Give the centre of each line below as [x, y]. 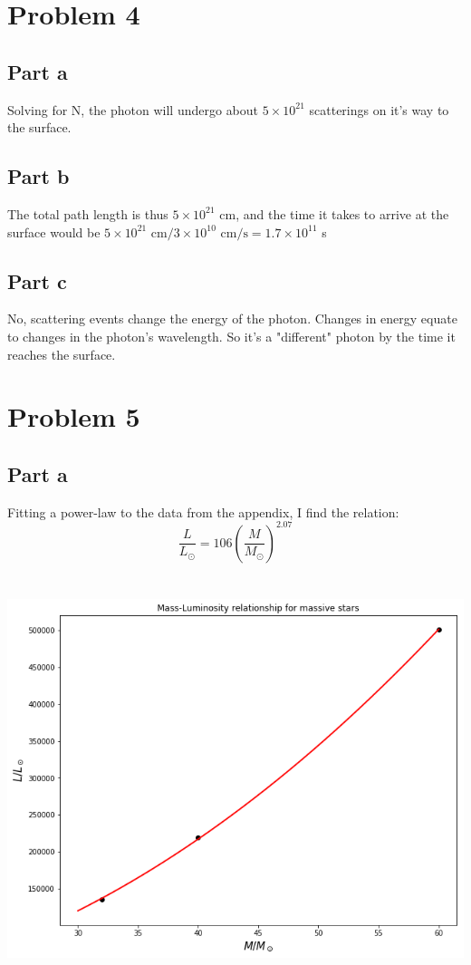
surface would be [54, 232]
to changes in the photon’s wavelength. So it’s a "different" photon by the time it [231, 336]
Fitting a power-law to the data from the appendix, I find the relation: [203, 511]
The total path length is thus [88, 213]
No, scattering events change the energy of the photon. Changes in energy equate [232, 318]
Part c [37, 280]
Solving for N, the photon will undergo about [133, 109]
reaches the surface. [62, 354]
